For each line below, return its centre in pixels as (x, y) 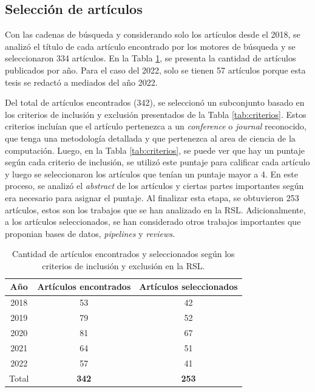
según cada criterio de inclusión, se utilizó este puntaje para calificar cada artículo (157, 162)
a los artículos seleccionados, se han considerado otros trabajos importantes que (153, 222)
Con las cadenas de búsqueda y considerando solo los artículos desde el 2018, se (153, 34)
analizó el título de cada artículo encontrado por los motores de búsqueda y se (150, 46)
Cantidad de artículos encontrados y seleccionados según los (124, 254)
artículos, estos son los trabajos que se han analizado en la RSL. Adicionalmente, (155, 209)
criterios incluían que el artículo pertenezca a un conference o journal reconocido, (156, 126)
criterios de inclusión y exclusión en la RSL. (124, 265)
